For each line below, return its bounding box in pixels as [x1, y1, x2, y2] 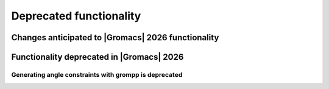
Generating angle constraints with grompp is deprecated [11, 70, 183, 79]
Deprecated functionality [11, 9, 141, 23]
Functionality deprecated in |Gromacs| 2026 [11, 52, 184, 62]
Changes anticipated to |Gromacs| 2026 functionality [11, 32, 219, 43]
